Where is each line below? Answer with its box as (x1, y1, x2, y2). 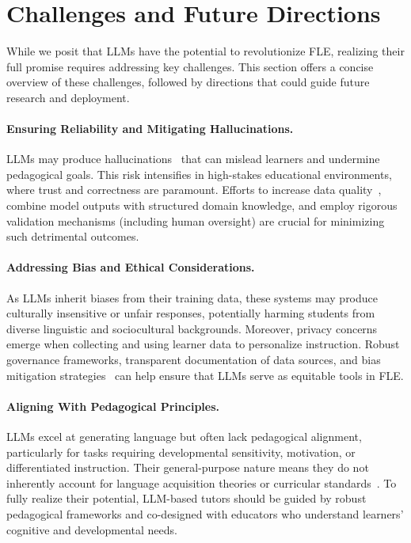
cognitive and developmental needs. (6, 521, 177, 537)
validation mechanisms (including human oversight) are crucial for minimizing (6, 212, 385, 229)
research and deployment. (6, 89, 130, 105)
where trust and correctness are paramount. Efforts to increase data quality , (6, 181, 382, 198)
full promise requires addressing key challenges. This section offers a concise (6, 58, 374, 74)
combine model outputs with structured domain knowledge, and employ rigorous (6, 197, 398, 214)
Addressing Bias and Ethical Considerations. (6, 259, 255, 275)
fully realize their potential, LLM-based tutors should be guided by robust (6, 490, 367, 507)
